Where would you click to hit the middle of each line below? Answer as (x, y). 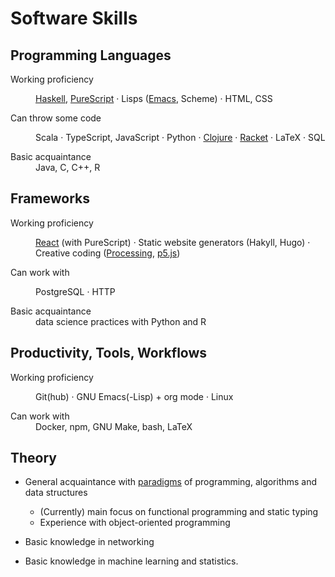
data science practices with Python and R (121, 321)
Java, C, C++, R (68, 167)
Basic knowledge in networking (89, 542)
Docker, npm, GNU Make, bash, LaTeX (114, 426)
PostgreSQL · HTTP (75, 291)
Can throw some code (56, 118)
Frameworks (50, 198)
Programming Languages (91, 55)
